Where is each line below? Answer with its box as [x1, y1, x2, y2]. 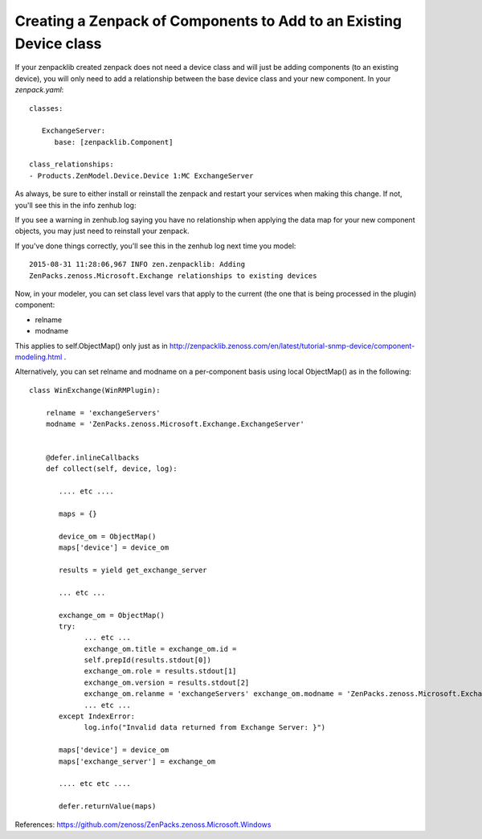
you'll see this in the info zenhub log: [14, 200, 137, 210]
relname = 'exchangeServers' [45, 408, 161, 417]
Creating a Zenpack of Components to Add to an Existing [14, 12, 402, 30]
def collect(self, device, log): [45, 465, 178, 473]
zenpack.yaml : [14, 85, 64, 95]
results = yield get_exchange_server [59, 565, 208, 575]
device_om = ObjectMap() [59, 531, 157, 541]
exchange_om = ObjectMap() [59, 611, 165, 620]
